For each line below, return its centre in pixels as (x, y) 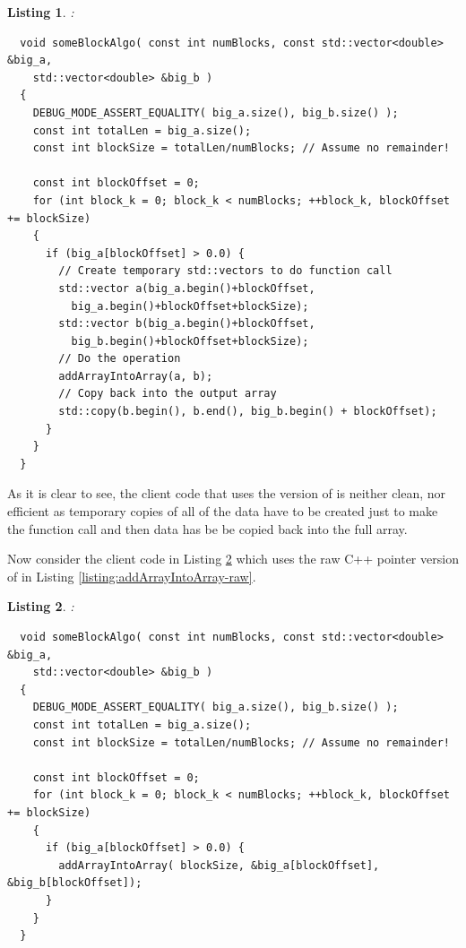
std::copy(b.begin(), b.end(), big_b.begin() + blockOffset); (248, 412)
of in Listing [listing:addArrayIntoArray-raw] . (132, 576)
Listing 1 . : (41, 12)
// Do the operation (120, 359)
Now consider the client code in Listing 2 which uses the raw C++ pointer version (233, 559)
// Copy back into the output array (168, 394)
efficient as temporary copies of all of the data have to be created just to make (223, 511)
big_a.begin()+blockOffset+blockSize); (190, 306)
